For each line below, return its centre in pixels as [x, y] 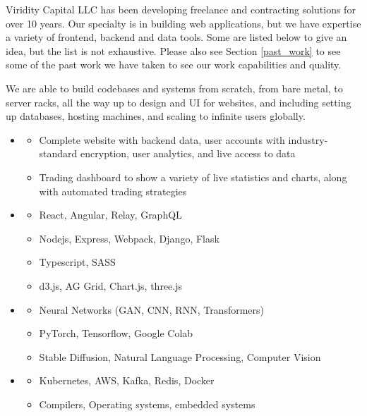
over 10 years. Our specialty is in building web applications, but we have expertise [183, 23]
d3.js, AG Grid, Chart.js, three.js [111, 285]
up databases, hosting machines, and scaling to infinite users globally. [156, 116]
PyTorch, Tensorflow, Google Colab [116, 333]
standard [58, 153]
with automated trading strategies [113, 191]
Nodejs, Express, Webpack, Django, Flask [129, 238]
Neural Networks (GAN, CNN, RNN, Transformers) [152, 309]
